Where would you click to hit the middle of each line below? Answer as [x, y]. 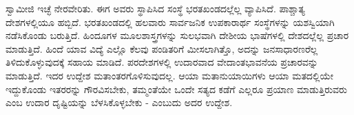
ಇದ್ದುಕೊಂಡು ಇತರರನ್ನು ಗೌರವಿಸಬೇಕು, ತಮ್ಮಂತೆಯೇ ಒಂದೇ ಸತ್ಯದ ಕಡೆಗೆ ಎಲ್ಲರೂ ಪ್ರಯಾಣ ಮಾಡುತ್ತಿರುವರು [176, 89]
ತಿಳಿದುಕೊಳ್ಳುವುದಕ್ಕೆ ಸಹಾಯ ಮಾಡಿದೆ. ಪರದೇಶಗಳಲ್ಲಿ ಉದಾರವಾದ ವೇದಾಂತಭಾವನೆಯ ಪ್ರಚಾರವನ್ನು [162, 62]
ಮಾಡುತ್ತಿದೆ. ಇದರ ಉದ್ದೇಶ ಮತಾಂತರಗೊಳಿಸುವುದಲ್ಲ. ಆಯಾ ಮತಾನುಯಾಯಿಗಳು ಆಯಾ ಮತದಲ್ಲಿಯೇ [170, 75]
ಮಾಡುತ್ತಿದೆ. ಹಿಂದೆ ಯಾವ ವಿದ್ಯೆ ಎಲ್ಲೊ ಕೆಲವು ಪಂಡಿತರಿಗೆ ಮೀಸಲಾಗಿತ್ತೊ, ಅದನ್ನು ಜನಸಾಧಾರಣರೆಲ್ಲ [162, 48]
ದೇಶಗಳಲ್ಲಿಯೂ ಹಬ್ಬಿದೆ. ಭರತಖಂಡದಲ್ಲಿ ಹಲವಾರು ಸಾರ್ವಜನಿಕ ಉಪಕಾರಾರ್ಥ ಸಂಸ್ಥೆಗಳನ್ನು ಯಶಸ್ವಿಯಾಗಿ [170, 22]
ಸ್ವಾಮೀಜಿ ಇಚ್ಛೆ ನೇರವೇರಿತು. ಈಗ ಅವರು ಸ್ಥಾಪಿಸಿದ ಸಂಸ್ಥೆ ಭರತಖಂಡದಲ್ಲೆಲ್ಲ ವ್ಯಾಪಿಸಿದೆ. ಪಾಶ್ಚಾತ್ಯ [155, 8]
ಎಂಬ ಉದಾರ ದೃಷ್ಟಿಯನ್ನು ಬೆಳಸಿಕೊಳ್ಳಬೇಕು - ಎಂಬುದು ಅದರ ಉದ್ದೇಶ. [119, 102]
